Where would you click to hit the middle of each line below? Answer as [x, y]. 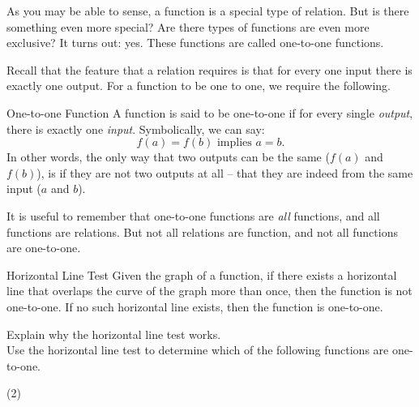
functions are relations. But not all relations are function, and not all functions [202, 231]
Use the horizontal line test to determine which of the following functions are [198, 350]
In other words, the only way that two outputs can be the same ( [168, 157]
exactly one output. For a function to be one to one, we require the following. [199, 86]
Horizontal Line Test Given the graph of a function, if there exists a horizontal [202, 274]
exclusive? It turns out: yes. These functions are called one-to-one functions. [195, 43]
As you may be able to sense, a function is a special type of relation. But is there [208, 11]
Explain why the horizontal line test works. [114, 334]
